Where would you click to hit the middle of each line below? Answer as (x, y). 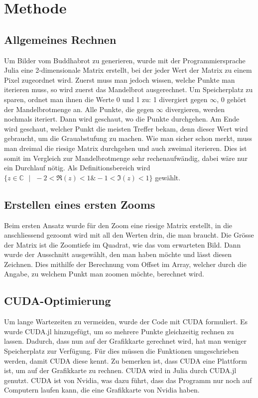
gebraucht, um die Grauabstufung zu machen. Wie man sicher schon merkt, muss (128, 138)
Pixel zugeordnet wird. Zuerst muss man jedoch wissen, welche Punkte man (120, 79)
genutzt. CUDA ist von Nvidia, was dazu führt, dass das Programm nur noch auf (128, 380)
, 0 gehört (232, 99)
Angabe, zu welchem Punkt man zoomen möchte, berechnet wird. (104, 274)
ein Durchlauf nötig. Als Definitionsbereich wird (77, 168)
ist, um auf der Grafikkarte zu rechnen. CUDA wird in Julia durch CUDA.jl (120, 370)
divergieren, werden (195, 109)
